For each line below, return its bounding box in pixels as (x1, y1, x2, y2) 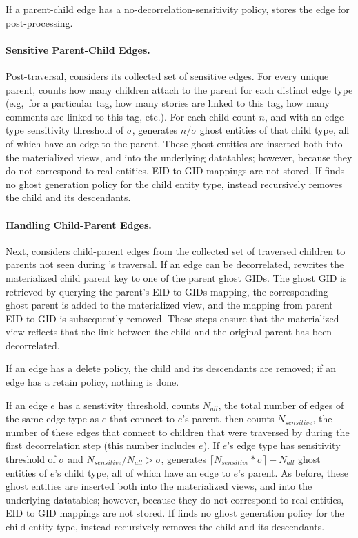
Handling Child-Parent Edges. (6, 217, 152, 231)
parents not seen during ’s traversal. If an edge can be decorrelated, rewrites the (6, 257, 344, 271)
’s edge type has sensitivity (227, 438, 341, 453)
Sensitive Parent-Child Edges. (6, 42, 150, 56)
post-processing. (6, 15, 73, 30)
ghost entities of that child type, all (199, 123, 350, 137)
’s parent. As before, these (238, 465, 348, 479)
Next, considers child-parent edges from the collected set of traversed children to (6, 243, 346, 258)
